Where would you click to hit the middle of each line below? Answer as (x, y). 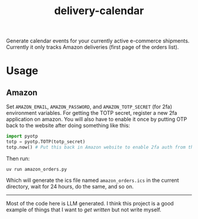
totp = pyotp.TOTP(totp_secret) (46, 142)
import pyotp (22, 137)
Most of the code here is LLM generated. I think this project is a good (90, 203)
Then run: (18, 158)
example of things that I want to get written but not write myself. (84, 210)
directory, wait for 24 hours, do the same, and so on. (70, 186)
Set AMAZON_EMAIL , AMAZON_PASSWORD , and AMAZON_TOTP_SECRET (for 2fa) (89, 107)
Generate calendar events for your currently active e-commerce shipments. (98, 41)
